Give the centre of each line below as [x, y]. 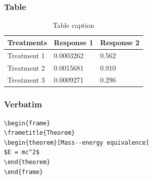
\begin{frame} [27, 123]
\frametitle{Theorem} [40, 133]
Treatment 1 [26, 55]
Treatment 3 [26, 80]
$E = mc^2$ [22, 152]
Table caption [74, 25]
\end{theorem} [27, 162]
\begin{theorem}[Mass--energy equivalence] [77, 142]
